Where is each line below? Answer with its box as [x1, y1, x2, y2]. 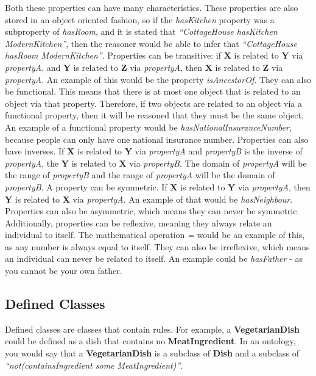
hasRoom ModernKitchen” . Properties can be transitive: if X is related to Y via [5, 49, 303, 62]
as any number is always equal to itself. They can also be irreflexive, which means [5, 240, 310, 253]
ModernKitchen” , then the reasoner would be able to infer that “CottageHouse [5, 37, 297, 49]
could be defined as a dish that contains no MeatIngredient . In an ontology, [5, 334, 296, 347]
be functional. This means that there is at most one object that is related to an [5, 85, 301, 98]
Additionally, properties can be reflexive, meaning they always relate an [5, 216, 272, 229]
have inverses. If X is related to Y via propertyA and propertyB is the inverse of [5, 145, 303, 157]
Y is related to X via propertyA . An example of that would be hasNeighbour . [5, 192, 293, 205]
